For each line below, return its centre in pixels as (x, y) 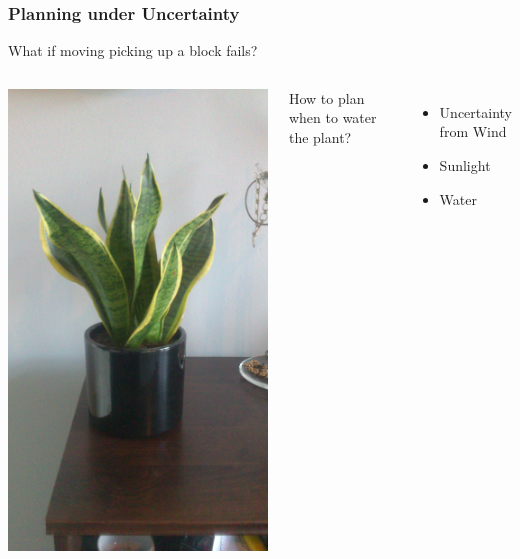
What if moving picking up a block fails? (133, 50)
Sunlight (465, 165)
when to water (332, 117)
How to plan (326, 97)
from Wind (473, 131)
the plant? (320, 137)
